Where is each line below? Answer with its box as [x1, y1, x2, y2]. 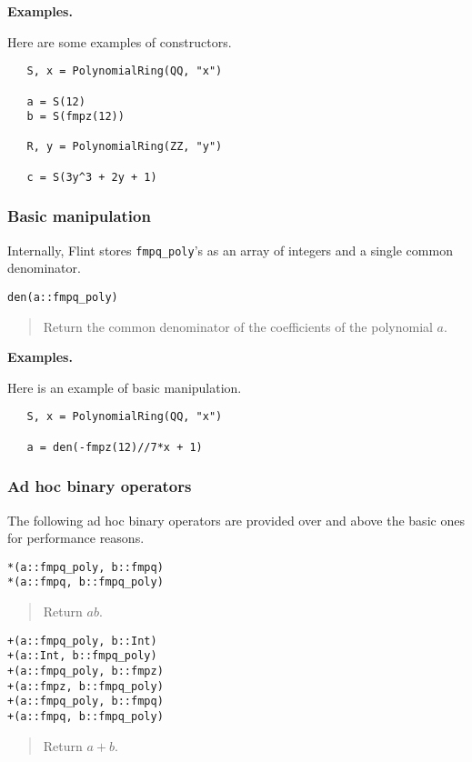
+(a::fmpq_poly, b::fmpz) [7, 664, 164, 677]
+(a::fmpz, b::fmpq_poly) [7, 679, 164, 693]
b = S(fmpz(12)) [26, 110, 125, 124]
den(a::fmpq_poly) [7, 290, 118, 304]
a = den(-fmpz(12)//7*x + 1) [26, 440, 203, 454]
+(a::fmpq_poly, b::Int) [7, 634, 157, 647]
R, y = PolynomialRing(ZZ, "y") [26, 140, 223, 154]
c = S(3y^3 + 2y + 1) [26, 170, 157, 184]
